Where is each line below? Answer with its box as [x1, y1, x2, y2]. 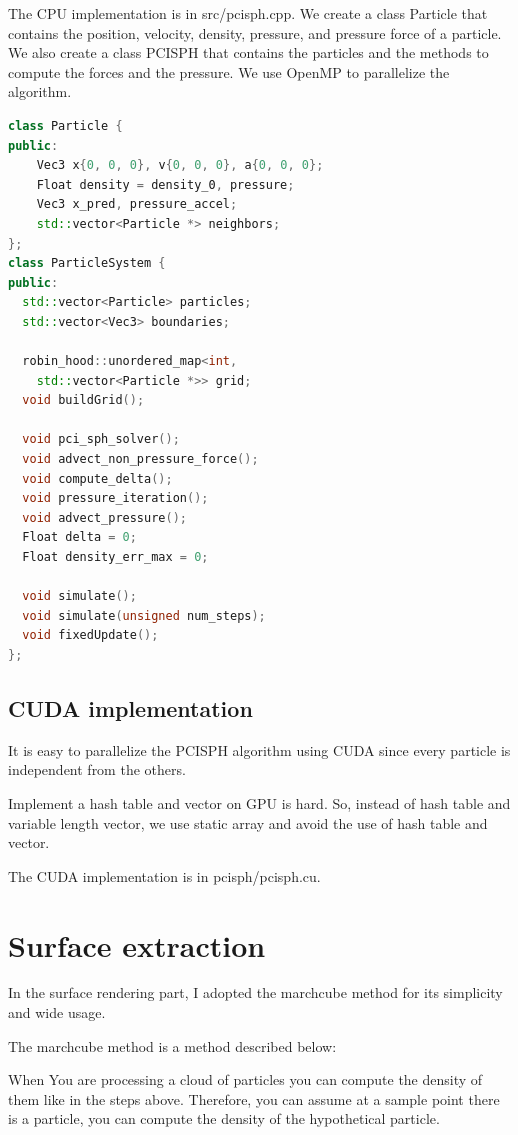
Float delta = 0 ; [22, 530, 137, 545]
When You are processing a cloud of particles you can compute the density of [8, 1069, 483, 1090]
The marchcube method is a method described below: [8, 1035, 337, 1056]
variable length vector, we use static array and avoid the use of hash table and [8, 812, 488, 833]
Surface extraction [8, 924, 266, 965]
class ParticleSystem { [8, 256, 166, 271]
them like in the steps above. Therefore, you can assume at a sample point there [8, 1088, 500, 1109]
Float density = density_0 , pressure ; [36, 177, 295, 192]
